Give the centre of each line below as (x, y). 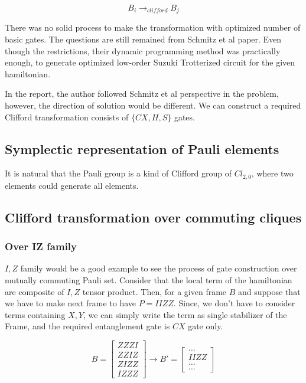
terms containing (35, 314)
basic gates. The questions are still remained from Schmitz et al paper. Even (143, 39)
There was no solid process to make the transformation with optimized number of (153, 27)
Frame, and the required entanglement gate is (87, 326)
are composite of (35, 291)
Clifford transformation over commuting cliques (153, 217)
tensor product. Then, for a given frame (154, 291)
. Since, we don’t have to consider (234, 303)
